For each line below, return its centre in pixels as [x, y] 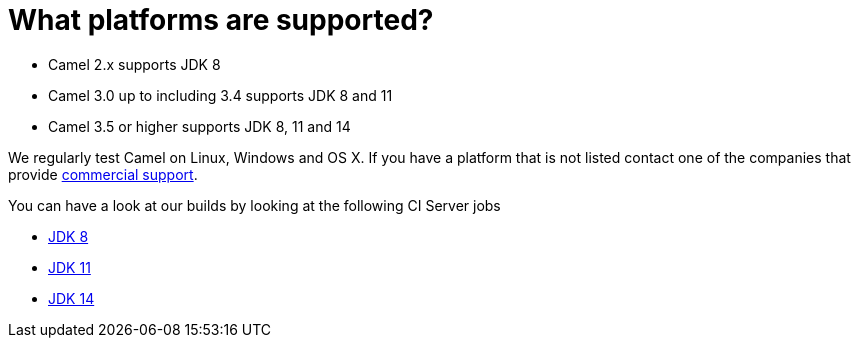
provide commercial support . [103, 174]
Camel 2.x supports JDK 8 [134, 64]
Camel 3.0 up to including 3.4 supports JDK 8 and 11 [220, 95]
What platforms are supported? [221, 20]
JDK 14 [71, 298]
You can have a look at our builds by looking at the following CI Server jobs [254, 205]
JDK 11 [69, 267]
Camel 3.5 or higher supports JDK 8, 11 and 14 [199, 126]
